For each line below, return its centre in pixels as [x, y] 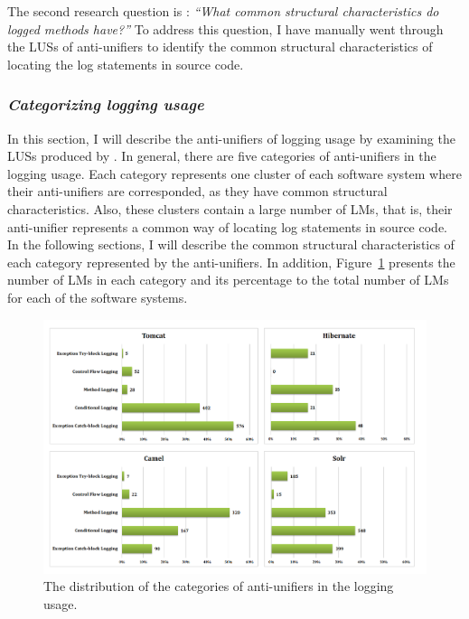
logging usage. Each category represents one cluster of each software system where [234, 173]
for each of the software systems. [98, 297]
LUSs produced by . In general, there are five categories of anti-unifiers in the [222, 156]
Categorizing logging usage [106, 104]
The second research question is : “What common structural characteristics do [223, 11]
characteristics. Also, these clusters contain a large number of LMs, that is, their [230, 208]
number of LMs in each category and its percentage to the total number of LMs [228, 280]
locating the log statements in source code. [126, 64]
